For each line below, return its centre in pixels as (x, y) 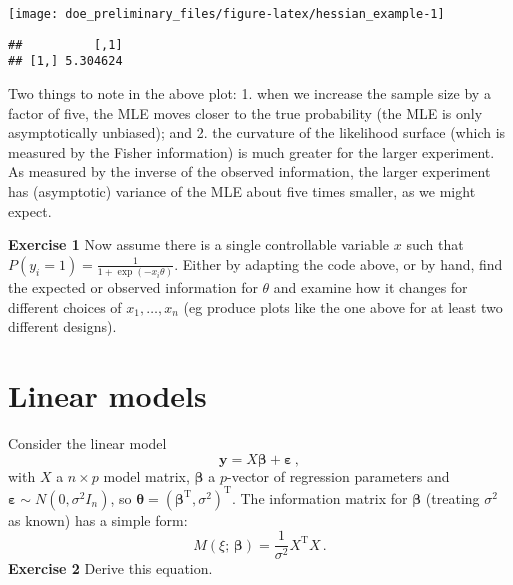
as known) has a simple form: (98, 519)
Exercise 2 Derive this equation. (110, 568)
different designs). (62, 326)
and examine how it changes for (370, 287)
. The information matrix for (319, 497)
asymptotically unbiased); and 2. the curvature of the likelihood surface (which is (257, 132)
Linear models (107, 395)
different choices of (65, 306)
